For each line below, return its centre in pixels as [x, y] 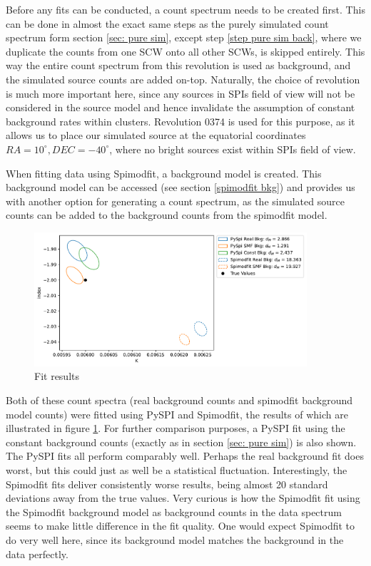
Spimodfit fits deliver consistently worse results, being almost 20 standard [167, 484]
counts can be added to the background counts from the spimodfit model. [167, 215]
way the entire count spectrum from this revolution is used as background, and [178, 65]
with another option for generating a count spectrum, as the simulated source [175, 201]
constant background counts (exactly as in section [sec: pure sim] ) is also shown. [181, 442]
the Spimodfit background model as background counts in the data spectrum [174, 511]
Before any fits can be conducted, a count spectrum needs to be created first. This [185, 9]
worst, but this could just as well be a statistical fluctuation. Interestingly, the [177, 470]
